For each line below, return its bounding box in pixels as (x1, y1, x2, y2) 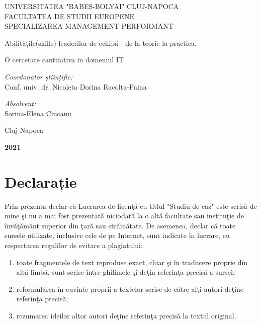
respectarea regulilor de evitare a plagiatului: (5, 240, 143, 251)
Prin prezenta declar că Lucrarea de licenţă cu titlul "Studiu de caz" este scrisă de (5, 200, 257, 211)
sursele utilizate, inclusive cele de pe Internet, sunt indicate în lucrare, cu (5, 230, 230, 240)
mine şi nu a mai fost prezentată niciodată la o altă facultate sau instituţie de (5, 210, 244, 221)
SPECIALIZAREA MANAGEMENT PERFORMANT (5, 21, 173, 31)
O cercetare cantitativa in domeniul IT (5, 54, 124, 65)
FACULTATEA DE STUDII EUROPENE (5, 11, 135, 21)
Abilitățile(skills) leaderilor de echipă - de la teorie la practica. (5, 37, 197, 48)
